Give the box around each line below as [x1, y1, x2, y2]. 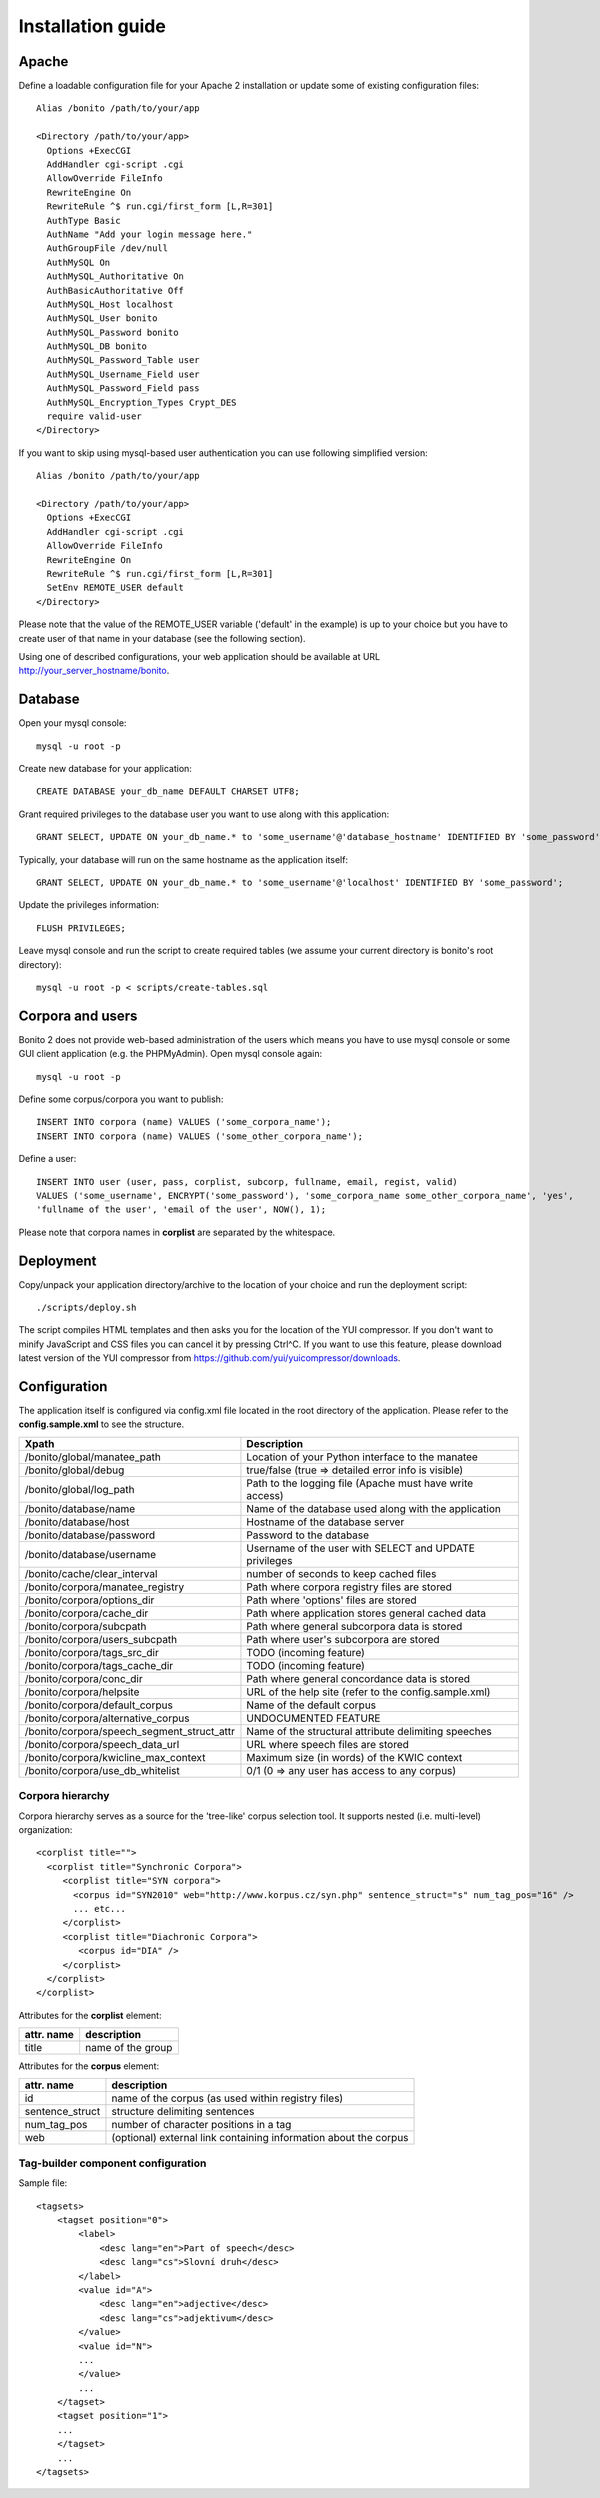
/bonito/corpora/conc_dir [24, 1671, 144, 1685]
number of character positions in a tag [111, 2118, 292, 2132]
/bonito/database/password [24, 1528, 155, 1542]
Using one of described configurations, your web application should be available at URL [18, 650, 381, 662]
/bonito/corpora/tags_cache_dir [24, 1658, 174, 1672]
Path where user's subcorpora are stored [246, 1632, 440, 1646]
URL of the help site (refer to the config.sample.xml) [246, 1685, 491, 1699]
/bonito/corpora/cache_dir [24, 1606, 149, 1620]
